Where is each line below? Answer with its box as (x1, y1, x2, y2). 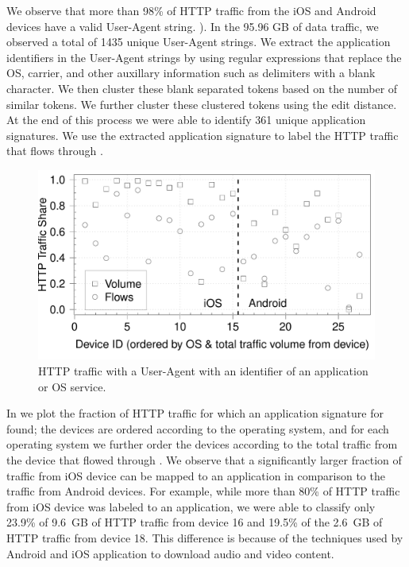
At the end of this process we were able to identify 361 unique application (6, 111, 366, 128)
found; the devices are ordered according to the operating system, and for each (6, 420, 389, 437)
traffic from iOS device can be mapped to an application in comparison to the (6, 467, 385, 484)
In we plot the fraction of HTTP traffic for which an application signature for (6, 405, 384, 421)
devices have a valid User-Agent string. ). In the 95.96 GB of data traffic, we (6, 17, 379, 34)
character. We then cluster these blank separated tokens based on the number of (6, 80, 398, 96)
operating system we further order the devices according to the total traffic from (6, 436, 398, 452)
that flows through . (6, 142, 103, 159)
